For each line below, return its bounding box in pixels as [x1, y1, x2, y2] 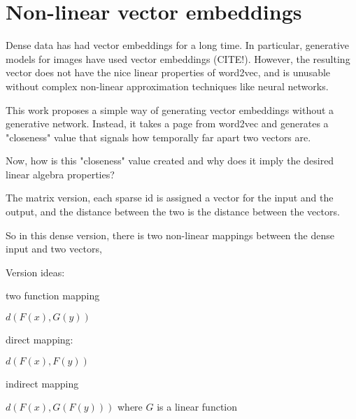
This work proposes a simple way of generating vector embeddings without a [6, 102, 334, 117]
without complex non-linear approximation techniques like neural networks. [6, 78, 329, 93]
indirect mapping [6, 376, 79, 390]
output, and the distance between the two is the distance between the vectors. [6, 204, 340, 219]
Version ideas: [6, 264, 65, 279]
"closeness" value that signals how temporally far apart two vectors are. [6, 129, 311, 144]
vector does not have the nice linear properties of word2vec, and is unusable [6, 65, 331, 80]
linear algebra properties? [6, 166, 115, 181]
